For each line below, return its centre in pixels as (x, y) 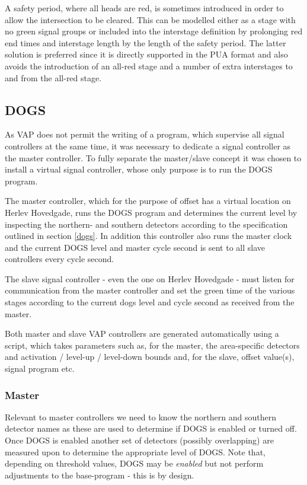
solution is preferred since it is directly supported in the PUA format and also (146, 54)
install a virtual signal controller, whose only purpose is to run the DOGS (139, 169)
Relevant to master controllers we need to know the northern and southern (140, 417)
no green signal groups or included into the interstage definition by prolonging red (154, 31)
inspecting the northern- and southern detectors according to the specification (146, 224)
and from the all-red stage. (53, 77)
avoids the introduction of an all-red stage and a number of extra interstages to (149, 66)
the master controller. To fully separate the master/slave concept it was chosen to (153, 157)
